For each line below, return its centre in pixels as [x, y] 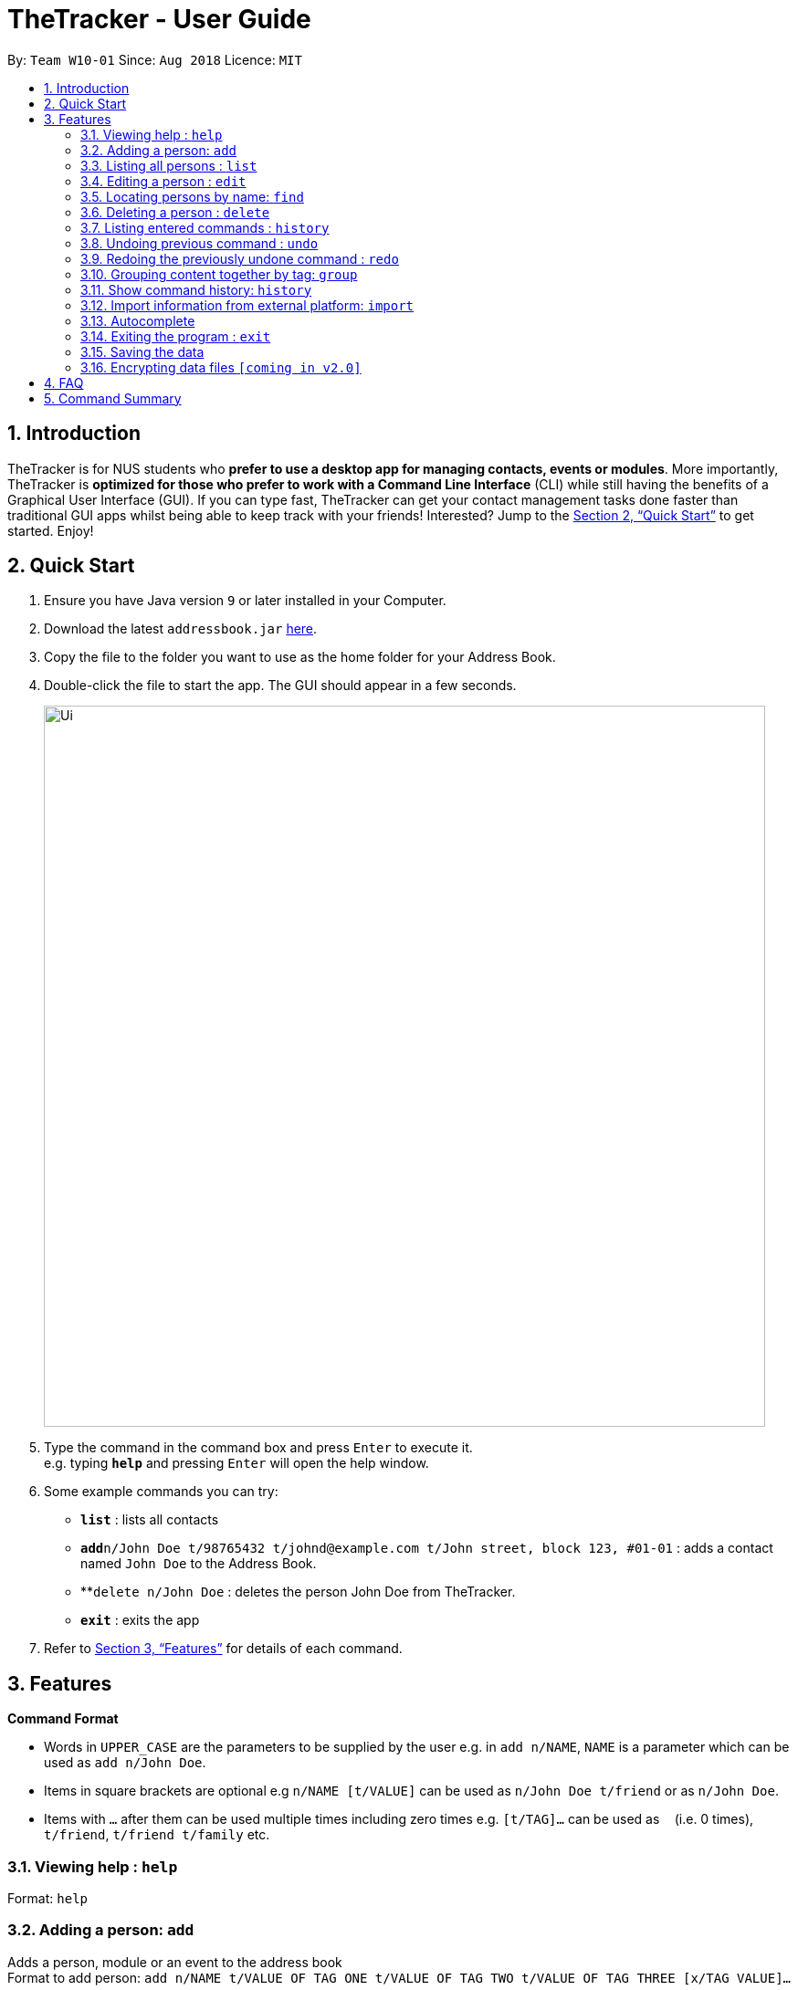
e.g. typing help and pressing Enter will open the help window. [236, 1463]
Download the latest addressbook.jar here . [181, 629]
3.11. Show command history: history [196, 289]
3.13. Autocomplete [138, 320]
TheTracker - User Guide [159, 19]
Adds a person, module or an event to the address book [175, 1962]
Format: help [47, 1899]
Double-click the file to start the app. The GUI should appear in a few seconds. [280, 686]
